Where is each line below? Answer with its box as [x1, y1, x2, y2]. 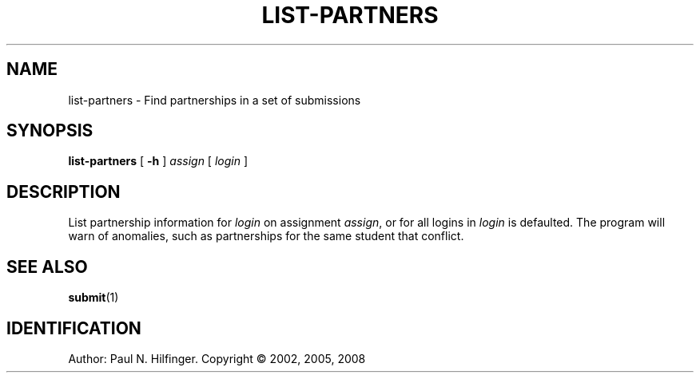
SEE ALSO [6, 256, 88, 277]
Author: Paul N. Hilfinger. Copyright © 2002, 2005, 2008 [68, 351, 366, 365]
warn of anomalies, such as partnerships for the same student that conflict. [68, 229, 464, 243]
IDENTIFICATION [6, 318, 141, 338]
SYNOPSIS [6, 120, 93, 141]
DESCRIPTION [6, 181, 121, 202]
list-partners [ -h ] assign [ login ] [68, 154, 249, 168]
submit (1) [68, 290, 119, 305]
